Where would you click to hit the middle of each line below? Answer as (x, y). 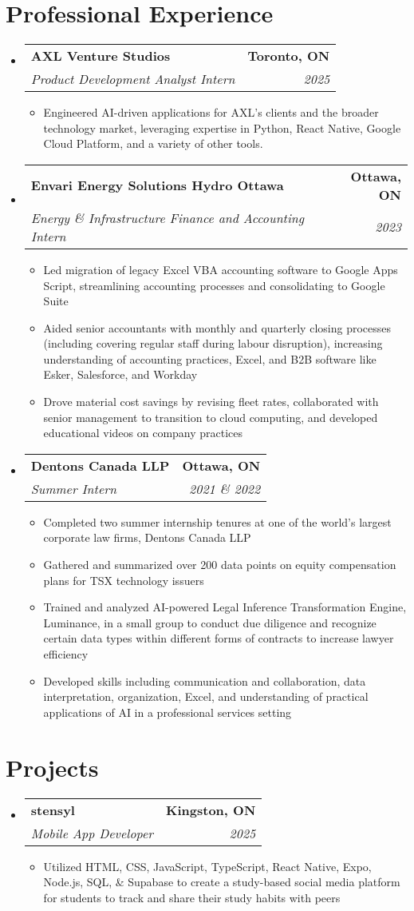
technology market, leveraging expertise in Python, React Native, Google (222, 127)
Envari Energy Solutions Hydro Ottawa (157, 185)
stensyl (53, 810)
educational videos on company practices (143, 433)
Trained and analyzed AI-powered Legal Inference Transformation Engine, (225, 607)
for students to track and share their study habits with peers (192, 897)
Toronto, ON (289, 56)
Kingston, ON (211, 810)
